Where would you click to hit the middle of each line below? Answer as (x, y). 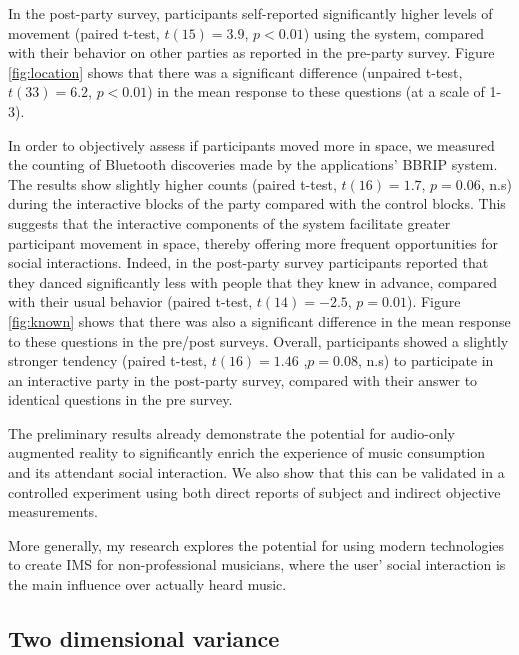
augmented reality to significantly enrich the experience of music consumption (247, 452)
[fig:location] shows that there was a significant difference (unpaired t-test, (235, 71)
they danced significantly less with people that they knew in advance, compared (253, 281)
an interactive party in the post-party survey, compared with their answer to (243, 379)
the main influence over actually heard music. (147, 584)
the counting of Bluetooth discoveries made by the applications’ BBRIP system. (253, 164)
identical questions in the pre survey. (120, 399)
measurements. (53, 511)
